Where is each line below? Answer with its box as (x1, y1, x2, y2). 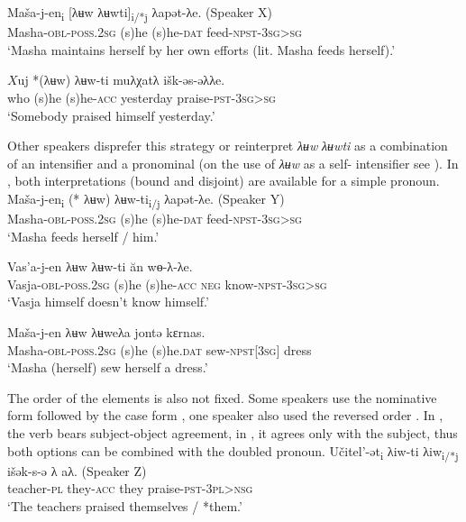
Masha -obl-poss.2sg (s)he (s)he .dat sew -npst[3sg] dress (7, 340, 312, 359)
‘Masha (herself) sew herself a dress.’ (7, 358, 208, 377)
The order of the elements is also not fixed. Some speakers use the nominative (7, 388, 437, 407)
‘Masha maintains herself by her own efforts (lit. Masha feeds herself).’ (7, 40, 396, 59)
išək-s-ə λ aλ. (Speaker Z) (7, 461, 147, 480)
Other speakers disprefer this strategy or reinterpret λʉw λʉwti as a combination (7, 136, 448, 155)
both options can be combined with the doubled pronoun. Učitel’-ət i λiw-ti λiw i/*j (7, 441, 459, 462)
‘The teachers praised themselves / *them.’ (7, 496, 242, 515)
